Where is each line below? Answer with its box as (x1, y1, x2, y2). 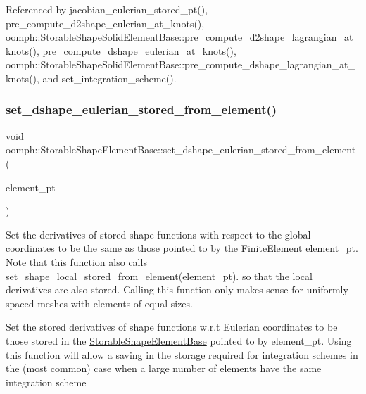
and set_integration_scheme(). (42, 70, 177, 85)
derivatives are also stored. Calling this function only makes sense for (6, 282, 304, 297)
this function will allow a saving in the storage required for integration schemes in (6, 347, 358, 362)
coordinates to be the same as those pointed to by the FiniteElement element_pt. (6, 241, 358, 255)
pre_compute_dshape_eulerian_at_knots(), (42, 43, 236, 58)
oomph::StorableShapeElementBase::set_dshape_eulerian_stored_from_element (6, 142, 356, 157)
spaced (6, 295, 34, 310)
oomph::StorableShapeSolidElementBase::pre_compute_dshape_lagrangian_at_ (6, 57, 355, 72)
